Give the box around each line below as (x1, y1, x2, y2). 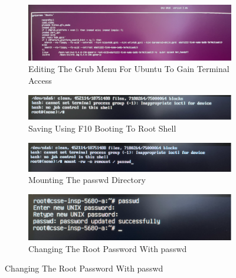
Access (28, 74, 52, 86)
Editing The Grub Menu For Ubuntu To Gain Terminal (28, 63, 230, 75)
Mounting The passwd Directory (28, 174, 146, 186)
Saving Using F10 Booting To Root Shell (28, 122, 176, 134)
